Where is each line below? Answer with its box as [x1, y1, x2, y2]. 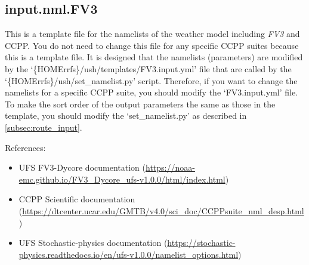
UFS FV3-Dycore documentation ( [18, 161, 146, 174]
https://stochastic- [167, 236, 236, 249]
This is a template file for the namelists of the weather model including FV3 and [5, 27, 300, 40]
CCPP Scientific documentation [18, 193, 135, 205]
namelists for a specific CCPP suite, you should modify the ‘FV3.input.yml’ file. [5, 86, 298, 98]
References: [5, 141, 46, 153]
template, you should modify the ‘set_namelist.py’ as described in [5, 109, 247, 122]
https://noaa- [145, 161, 195, 174]
